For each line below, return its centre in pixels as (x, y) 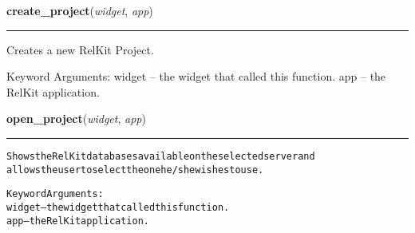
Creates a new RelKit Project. (80, 49)
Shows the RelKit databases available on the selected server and (161, 156)
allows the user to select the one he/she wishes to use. (135, 170)
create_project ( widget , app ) (80, 10)
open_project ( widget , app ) (76, 118)
